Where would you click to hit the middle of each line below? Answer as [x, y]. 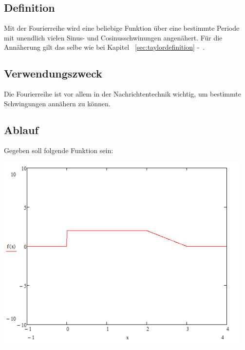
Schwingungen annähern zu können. [57, 103]
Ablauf [21, 129]
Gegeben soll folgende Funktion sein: [59, 150]
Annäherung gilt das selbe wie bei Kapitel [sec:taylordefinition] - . [104, 47]
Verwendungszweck [53, 73]
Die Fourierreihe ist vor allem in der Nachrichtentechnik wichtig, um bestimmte [122, 94]
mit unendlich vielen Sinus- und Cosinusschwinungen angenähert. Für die [113, 37]
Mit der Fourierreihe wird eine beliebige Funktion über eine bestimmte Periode [122, 28]
